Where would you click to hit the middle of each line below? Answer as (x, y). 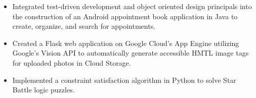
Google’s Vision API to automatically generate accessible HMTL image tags (131, 53)
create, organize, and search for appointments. (84, 26)
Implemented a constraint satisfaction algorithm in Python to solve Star (124, 80)
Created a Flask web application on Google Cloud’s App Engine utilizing (126, 43)
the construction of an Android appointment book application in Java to (125, 16)
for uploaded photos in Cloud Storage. (72, 62)
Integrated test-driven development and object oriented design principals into (132, 6)
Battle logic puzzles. (44, 90)
